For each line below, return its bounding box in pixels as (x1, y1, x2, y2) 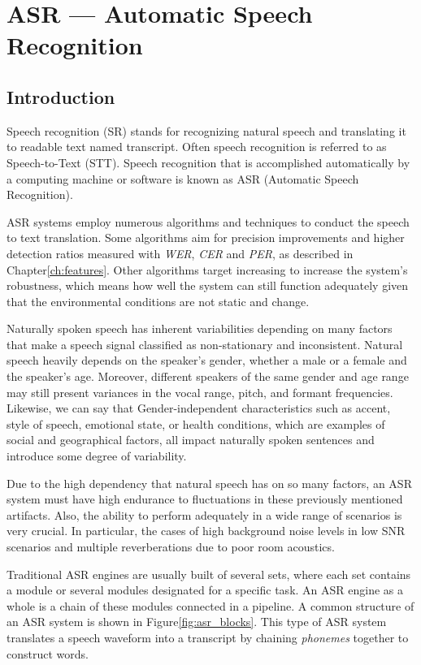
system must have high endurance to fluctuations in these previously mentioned (7, 490, 403, 507)
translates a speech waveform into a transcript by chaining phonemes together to (7, 628, 409, 646)
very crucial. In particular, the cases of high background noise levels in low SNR (7, 522, 406, 539)
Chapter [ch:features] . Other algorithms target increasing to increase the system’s (7, 261, 408, 278)
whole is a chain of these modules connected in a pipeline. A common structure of (7, 597, 414, 614)
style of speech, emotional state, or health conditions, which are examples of (7, 415, 385, 432)
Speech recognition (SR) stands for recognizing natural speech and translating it (7, 122, 406, 139)
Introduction (7, 84, 115, 109)
